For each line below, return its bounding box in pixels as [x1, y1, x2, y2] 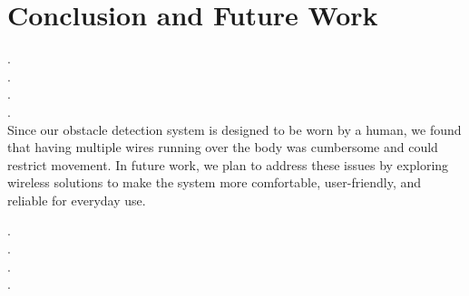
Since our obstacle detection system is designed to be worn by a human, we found [7, 119, 462, 138]
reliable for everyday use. [7, 190, 146, 209]
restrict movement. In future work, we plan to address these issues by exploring [7, 155, 449, 174]
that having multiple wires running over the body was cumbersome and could [7, 138, 438, 157]
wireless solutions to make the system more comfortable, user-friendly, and [7, 173, 422, 192]
